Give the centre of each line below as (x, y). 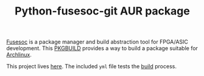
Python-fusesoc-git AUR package (102, 11)
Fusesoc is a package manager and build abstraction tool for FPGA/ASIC (97, 42)
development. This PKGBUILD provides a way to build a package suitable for (102, 48)
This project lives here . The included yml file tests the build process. (91, 66)
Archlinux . (19, 55)
